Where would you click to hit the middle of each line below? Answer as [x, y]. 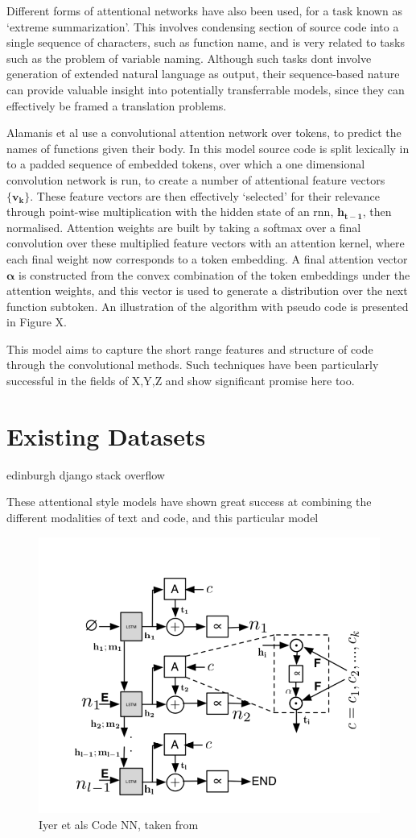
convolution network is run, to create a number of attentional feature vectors [196, 179]
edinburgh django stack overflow [86, 474]
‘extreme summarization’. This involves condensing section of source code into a [203, 26]
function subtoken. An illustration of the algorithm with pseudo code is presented [208, 306]
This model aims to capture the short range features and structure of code [190, 348]
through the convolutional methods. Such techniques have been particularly [193, 365]
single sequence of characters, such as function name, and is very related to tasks [206, 42]
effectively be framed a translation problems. [117, 105]
